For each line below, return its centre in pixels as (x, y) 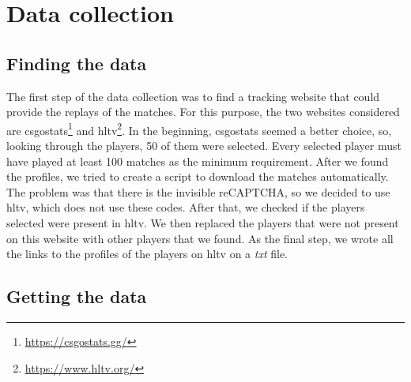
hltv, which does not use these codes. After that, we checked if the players (186, 207)
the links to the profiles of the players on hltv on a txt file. (147, 254)
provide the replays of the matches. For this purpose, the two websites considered (203, 112)
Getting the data (77, 296)
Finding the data (77, 63)
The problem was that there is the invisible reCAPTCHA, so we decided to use (198, 191)
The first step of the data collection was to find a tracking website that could (193, 96)
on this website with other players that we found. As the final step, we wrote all (200, 238)
